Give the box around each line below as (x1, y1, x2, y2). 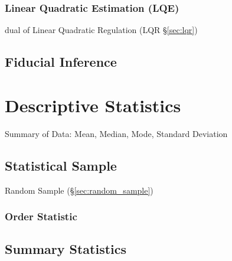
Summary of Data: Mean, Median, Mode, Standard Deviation (5, 127, 228, 139)
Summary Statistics (5, 240, 127, 258)
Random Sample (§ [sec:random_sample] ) (5, 184, 153, 196)
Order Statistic (5, 209, 77, 224)
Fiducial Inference (5, 53, 117, 71)
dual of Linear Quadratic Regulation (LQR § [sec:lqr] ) (5, 24, 198, 36)
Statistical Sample (5, 156, 117, 174)
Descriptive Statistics (5, 93, 181, 117)
